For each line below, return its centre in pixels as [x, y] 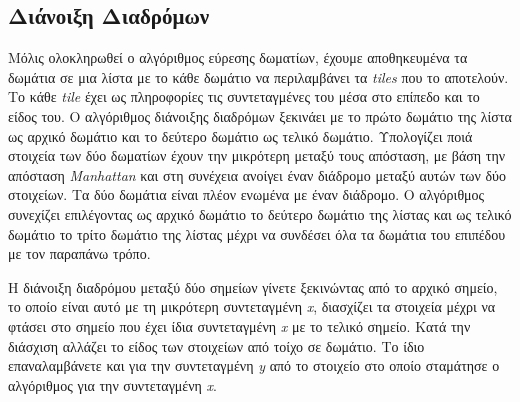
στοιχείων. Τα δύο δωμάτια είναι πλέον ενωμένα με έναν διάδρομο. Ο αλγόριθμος [246, 194]
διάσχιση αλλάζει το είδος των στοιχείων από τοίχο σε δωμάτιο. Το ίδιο [216, 345]
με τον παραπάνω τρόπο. [79, 253]
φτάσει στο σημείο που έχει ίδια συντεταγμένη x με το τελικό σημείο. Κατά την [239, 325]
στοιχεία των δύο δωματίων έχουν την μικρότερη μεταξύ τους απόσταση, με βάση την [257, 155]
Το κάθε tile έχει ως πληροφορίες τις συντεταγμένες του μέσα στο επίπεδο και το [244, 96]
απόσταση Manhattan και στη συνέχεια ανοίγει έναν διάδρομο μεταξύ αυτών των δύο [257, 174]
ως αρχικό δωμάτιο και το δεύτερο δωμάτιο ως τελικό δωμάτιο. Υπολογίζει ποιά [240, 135]
